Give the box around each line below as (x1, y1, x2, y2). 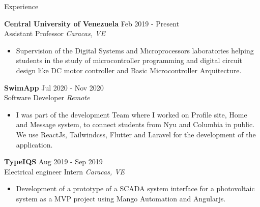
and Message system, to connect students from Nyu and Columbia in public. (16, 119, 255, 130)
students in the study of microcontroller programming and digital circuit (16, 55, 243, 66)
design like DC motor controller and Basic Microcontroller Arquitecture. (16, 65, 242, 75)
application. (16, 139, 53, 150)
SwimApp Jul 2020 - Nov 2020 (4, 82, 104, 93)
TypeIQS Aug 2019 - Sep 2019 (4, 156, 103, 167)
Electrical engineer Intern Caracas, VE (4, 166, 125, 176)
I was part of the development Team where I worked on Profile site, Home (16, 109, 247, 120)
